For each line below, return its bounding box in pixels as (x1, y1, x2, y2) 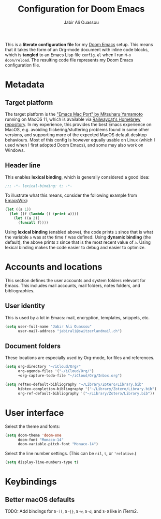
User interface (5, 407, 64, 418)
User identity (5, 302, 45, 310)
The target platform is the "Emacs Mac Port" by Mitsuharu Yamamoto (5, 111, 143, 117)
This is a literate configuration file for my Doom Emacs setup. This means (5, 41, 153, 47)
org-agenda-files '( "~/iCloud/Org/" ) (17, 369, 94, 374)
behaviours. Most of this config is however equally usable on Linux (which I (5, 137, 155, 142)
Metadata (5, 79, 44, 90)
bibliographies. (5, 288, 35, 294)
